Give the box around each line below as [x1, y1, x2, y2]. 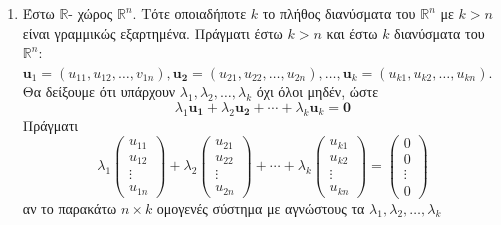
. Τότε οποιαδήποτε [132, 3, 247, 23]
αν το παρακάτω [22, 197, 117, 218]
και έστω [326, 22, 378, 43]
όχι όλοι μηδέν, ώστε [256, 81, 379, 102]
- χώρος [68, 3, 113, 23]
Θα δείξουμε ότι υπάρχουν [22, 81, 176, 102]
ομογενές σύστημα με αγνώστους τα [156, 197, 365, 218]
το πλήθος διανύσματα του [262, 3, 416, 23]
